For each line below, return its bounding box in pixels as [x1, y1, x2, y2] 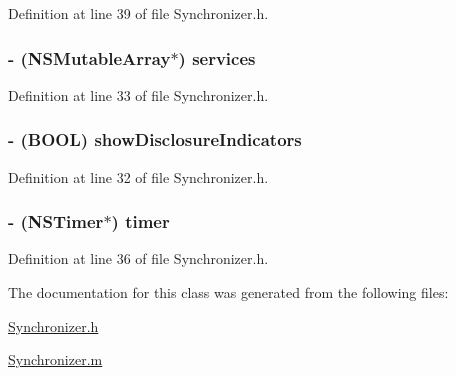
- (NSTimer [8, 209, 104, 234]
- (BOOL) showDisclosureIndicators [8, 127, 302, 152]
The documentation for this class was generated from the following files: [8, 282, 449, 303]
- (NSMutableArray [8, 45, 171, 70]
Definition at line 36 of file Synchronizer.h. [8, 248, 269, 269]
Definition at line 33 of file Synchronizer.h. [8, 84, 269, 105]
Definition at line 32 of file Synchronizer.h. [8, 166, 269, 187]
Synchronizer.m [8, 349, 103, 370]
